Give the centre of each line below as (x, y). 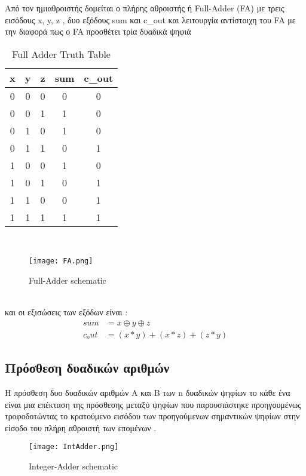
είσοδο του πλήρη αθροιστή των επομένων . (81, 427)
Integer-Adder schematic (74, 466)
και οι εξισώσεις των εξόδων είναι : (66, 312)
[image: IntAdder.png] (74, 447)
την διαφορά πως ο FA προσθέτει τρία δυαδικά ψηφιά (98, 31)
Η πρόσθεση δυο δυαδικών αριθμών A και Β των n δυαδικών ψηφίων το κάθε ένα (148, 393)
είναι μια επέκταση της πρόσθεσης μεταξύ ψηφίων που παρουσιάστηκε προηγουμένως (153, 404)
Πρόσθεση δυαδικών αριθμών (87, 368)
